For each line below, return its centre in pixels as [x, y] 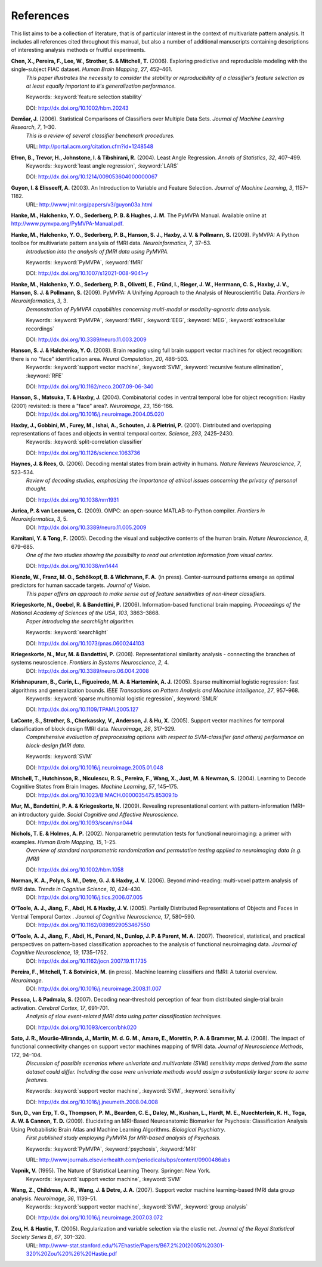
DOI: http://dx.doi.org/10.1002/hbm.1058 [75, 869]
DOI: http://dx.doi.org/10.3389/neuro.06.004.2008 [87, 670]
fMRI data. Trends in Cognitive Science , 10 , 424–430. [76, 889]
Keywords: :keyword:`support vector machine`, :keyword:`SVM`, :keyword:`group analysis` [137, 1206]
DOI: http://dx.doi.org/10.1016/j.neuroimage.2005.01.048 [95, 767]
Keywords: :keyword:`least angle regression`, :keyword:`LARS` [102, 166]
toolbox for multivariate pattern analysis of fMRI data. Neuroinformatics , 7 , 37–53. [111, 243]
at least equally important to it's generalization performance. [101, 86]
